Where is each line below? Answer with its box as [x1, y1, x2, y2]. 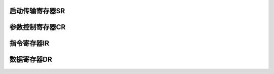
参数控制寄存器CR [9, 23, 66, 31]
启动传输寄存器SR [9, 7, 65, 15]
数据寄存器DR [9, 55, 52, 64]
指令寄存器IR [9, 39, 49, 48]
